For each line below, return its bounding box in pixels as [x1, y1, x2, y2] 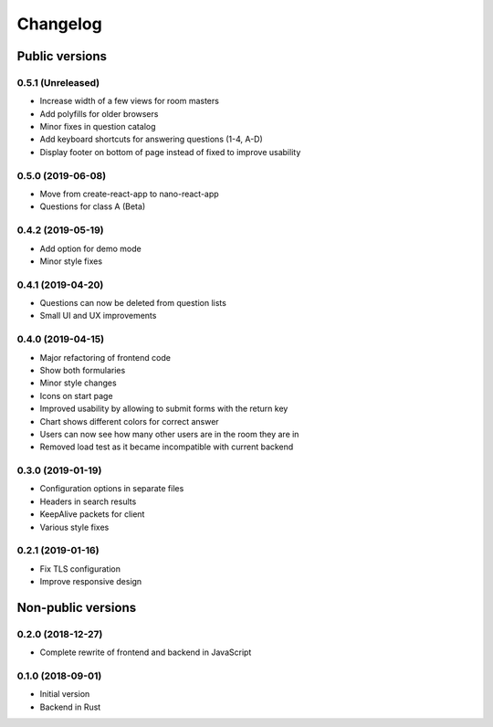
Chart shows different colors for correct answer [39, 416, 219, 427]
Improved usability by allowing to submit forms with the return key [39, 403, 288, 415]
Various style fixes [39, 522, 110, 532]
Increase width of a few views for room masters [39, 96, 219, 107]
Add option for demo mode [39, 243, 142, 254]
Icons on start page [39, 390, 113, 401]
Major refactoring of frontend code [39, 352, 171, 363]
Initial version [39, 689, 90, 700]
